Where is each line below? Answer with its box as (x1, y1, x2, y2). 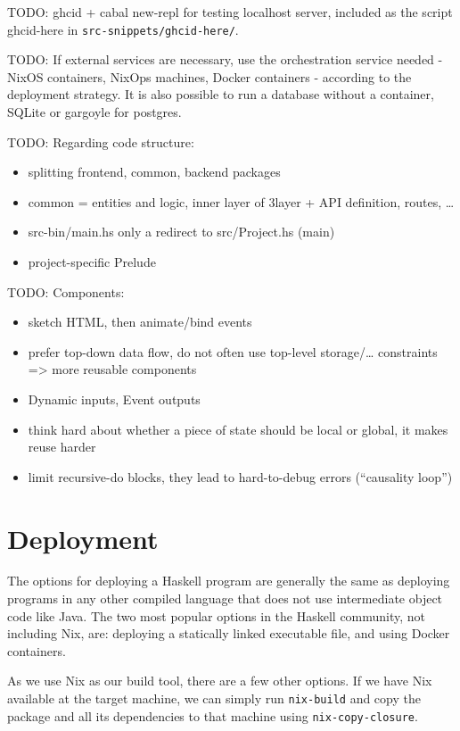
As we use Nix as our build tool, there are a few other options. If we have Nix (7, 671, 432, 690)
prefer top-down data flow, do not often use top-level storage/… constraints (28, 342, 438, 361)
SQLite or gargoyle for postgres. (7, 103, 182, 121)
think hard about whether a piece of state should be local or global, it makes (28, 419, 448, 438)
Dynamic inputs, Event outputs (28, 389, 201, 408)
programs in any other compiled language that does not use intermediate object (7, 589, 443, 608)
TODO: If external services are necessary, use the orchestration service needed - (7, 50, 443, 69)
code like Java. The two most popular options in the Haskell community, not (7, 606, 426, 625)
